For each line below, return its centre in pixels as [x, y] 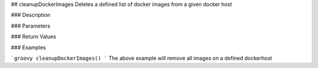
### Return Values [34, 37]
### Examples [29, 47]
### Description [31, 15]
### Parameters [31, 26]
